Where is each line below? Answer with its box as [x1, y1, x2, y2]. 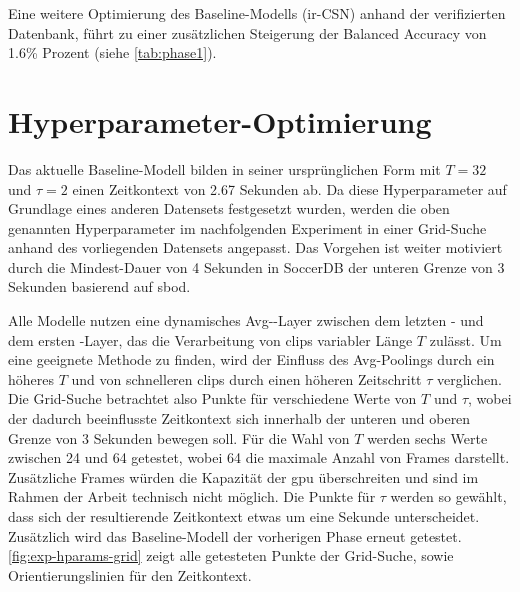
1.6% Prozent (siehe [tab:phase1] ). [8, 42, 217, 63]
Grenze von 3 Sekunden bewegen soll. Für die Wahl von [8, 427, 350, 448]
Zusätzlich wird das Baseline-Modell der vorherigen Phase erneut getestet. [8, 525, 462, 546]
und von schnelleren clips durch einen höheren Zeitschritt [71, 368, 422, 389]
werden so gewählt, [390, 486, 507, 507]
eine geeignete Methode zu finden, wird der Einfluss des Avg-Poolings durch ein [8, 349, 495, 370]
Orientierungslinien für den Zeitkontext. [8, 564, 252, 585]
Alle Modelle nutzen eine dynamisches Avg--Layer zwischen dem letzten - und [8, 310, 484, 331]
